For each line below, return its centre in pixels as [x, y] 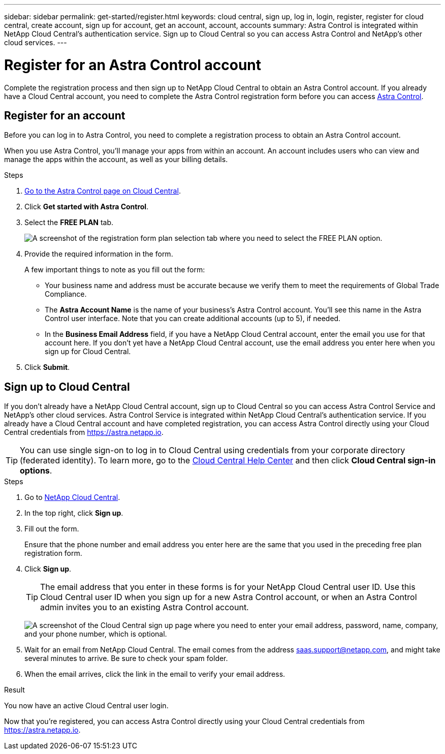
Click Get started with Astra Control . [87, 207]
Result [14, 690]
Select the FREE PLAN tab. [69, 223]
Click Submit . [47, 367]
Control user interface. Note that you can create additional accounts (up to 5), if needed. [193, 319]
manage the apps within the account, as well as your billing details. [116, 160]
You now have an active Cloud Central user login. [86, 706]
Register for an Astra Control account [133, 65]
